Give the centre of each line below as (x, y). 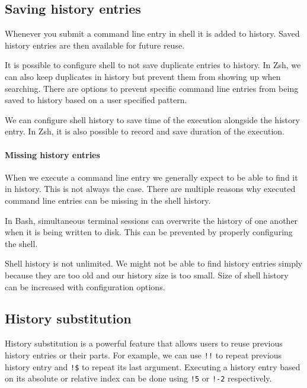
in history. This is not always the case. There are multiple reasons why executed (150, 189)
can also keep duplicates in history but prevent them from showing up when (143, 76)
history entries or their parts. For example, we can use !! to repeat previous (143, 355)
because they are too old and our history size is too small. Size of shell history (147, 275)
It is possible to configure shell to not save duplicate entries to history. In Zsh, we (153, 65)
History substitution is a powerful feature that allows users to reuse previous (144, 343)
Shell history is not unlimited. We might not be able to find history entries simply (154, 263)
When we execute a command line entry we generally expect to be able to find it (151, 177)
